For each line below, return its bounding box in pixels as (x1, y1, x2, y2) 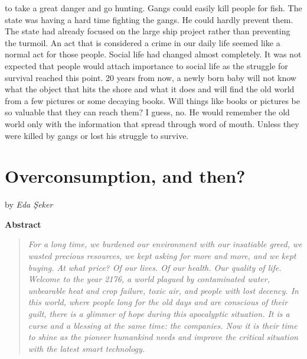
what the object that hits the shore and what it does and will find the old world (5, 83, 295, 95)
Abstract (5, 218, 41, 230)
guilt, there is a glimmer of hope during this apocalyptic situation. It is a (28, 308, 290, 319)
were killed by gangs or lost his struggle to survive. (5, 129, 189, 141)
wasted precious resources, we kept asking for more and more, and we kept (28, 250, 296, 262)
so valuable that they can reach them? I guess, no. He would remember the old (5, 106, 290, 118)
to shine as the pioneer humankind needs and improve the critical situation (28, 331, 298, 343)
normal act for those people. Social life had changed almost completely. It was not (5, 48, 302, 60)
